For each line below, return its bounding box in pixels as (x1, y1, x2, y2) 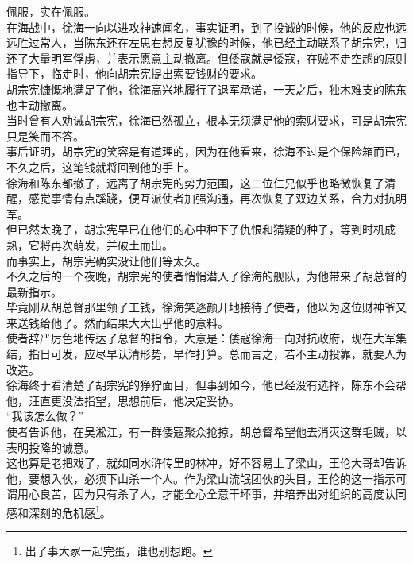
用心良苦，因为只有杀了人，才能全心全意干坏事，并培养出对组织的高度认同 (17, 485, 407, 502)
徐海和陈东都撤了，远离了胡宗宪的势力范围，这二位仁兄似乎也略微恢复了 (6, 174, 384, 191)
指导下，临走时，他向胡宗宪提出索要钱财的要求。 (6, 65, 262, 82)
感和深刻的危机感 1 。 (6, 502, 111, 520)
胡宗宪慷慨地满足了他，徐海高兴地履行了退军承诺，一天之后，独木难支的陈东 (6, 80, 407, 97)
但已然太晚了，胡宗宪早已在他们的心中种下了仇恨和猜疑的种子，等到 (6, 221, 362, 238)
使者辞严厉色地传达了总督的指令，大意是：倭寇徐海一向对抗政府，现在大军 (6, 330, 396, 346)
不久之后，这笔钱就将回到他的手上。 (6, 158, 195, 175)
